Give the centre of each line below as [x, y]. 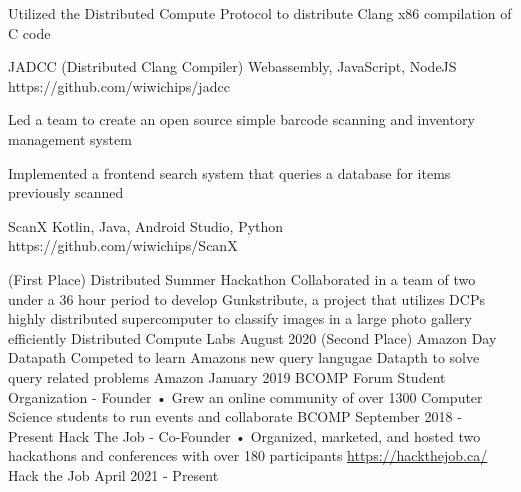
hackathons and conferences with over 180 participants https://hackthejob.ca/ [248, 455]
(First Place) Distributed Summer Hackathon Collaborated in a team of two [242, 278]
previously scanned [66, 192]
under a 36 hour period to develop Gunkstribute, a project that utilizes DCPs [246, 298]
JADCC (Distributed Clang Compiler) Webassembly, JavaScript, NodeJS [232, 66]
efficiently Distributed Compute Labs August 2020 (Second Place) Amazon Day [252, 337]
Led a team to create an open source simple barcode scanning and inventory [241, 119]
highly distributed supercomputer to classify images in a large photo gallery [240, 318]
